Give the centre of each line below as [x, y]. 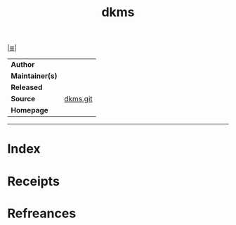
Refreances [42, 213]
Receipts [33, 181]
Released [27, 87]
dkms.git [78, 99]
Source [23, 99]
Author [23, 65]
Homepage [30, 110]
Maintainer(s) [34, 76]
